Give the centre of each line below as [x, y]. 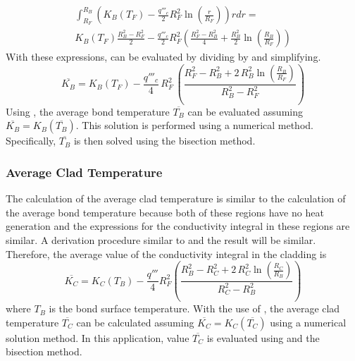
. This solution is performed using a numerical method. [194, 125]
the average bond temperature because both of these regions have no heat [165, 212]
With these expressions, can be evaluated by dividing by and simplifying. [163, 57]
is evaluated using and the [263, 337]
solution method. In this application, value [98, 337]
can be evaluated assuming [245, 111]
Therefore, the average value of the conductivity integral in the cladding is [166, 253]
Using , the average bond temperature [88, 111]
